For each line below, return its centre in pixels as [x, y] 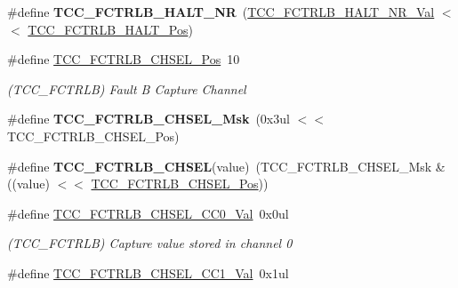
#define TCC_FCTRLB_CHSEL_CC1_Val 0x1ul [148, 272]
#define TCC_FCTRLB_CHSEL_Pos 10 [124, 59]
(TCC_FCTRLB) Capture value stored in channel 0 [150, 243]
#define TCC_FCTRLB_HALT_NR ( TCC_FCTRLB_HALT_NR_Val [221, 12]
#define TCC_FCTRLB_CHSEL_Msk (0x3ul [149, 119]
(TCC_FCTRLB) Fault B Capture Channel [127, 88]
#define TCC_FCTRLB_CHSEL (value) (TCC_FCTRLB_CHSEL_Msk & [226, 166]
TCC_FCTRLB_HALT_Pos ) [110, 29]
